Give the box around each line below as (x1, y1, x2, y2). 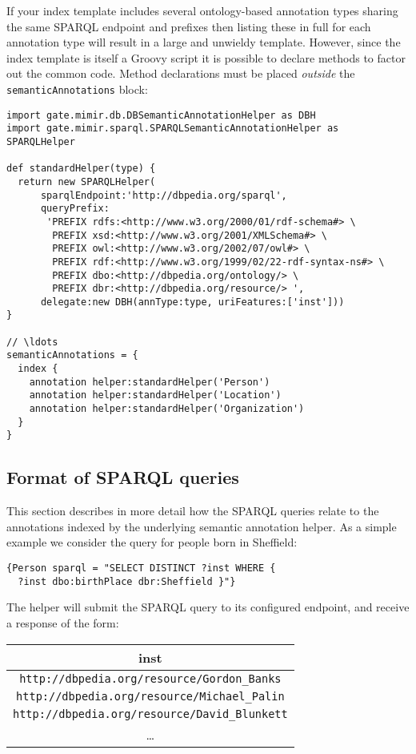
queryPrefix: (40, 203, 110, 215)
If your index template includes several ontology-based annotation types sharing (6, 2, 398, 18)
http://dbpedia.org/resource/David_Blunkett (13, 707, 288, 720)
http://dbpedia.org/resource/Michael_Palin (16, 689, 285, 703)
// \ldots (6, 336, 58, 348)
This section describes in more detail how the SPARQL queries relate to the (6, 502, 379, 519)
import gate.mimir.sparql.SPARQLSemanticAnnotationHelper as (6, 123, 339, 135)
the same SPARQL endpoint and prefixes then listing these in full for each (6, 18, 371, 34)
